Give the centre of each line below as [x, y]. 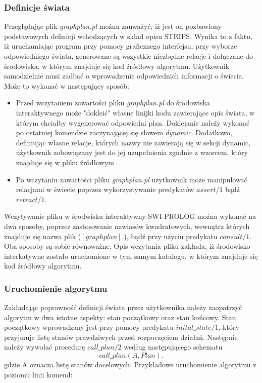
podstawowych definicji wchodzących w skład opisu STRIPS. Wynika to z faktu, [128, 36]
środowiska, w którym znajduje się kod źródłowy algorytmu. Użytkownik [117, 66]
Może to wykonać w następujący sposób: [67, 85]
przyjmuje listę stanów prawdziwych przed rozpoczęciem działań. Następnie [121, 337]
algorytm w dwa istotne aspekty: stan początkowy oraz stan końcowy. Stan [120, 317]
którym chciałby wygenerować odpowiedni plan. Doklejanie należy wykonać [133, 122]
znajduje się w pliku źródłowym [65, 162]
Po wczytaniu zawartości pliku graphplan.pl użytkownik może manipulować [132, 179]
